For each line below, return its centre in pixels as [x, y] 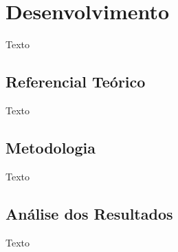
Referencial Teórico [76, 82]
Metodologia [51, 147]
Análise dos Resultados [89, 213]
